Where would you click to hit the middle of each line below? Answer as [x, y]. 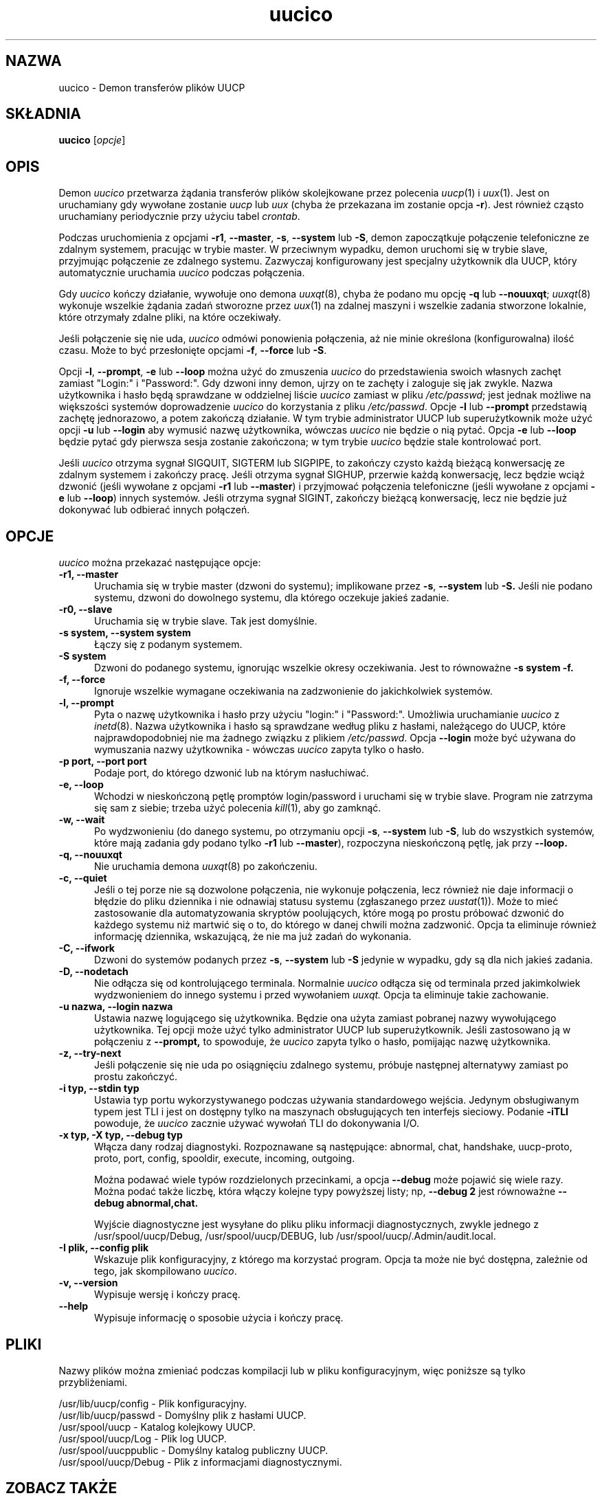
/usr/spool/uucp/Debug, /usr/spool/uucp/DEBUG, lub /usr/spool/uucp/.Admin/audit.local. [295, 1236]
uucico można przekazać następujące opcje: [160, 563]
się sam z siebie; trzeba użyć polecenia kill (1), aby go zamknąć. [238, 808]
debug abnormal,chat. [146, 1203]
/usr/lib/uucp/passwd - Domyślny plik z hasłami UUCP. [182, 1415]
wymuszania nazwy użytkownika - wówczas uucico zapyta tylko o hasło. [259, 750]
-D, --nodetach [93, 972]
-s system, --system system [125, 633]
